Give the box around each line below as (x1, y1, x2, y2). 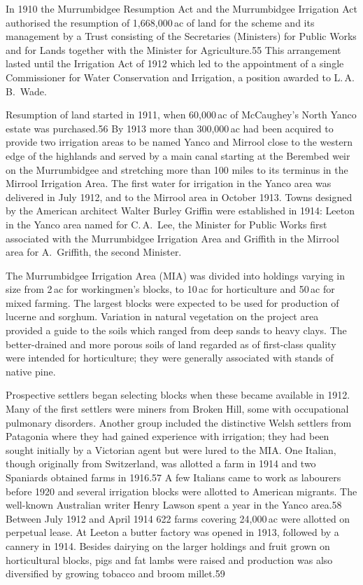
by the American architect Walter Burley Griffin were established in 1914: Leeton (6, 203, 355, 218)
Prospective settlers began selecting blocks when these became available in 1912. (6, 387, 350, 402)
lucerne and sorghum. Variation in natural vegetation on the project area (6, 309, 319, 324)
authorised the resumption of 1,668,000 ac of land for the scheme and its (6, 15, 315, 29)
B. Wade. (6, 83, 47, 98)
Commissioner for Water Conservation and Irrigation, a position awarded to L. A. (6, 69, 355, 84)
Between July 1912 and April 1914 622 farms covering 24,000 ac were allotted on (6, 511, 350, 525)
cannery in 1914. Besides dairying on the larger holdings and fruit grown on (6, 538, 330, 553)
